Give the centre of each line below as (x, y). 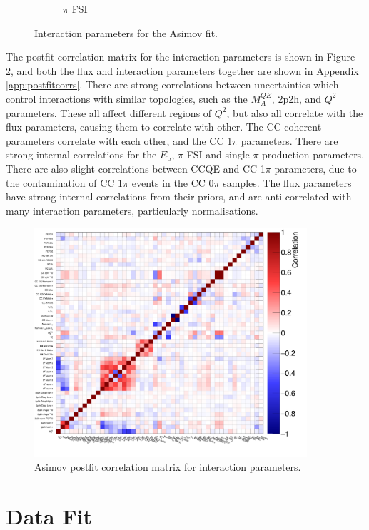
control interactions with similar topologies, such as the (127, 98)
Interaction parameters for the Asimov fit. (126, 32)
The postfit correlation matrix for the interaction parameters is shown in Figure (181, 57)
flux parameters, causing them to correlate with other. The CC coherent (164, 127)
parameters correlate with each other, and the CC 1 (119, 140)
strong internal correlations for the (81, 154)
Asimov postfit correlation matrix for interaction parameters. (168, 466)
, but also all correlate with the (295, 112)
